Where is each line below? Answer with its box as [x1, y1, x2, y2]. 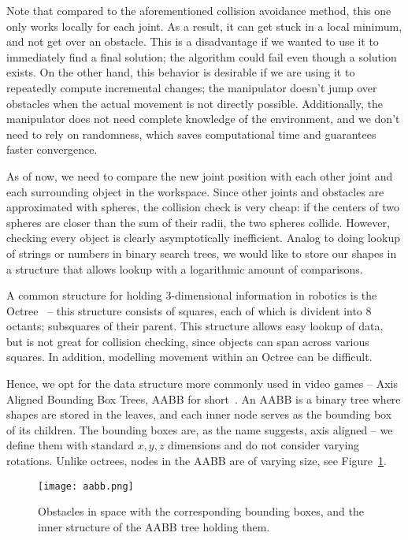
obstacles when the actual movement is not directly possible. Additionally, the [6, 95, 383, 111]
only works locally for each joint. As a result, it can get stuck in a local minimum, [6, 17, 402, 34]
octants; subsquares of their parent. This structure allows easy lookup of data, [6, 318, 384, 334]
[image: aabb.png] [38, 480, 134, 492]
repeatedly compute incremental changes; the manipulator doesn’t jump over [6, 79, 377, 95]
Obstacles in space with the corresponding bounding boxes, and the [38, 503, 364, 520]
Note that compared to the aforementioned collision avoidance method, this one [6, 2, 391, 18]
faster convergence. [6, 141, 98, 158]
